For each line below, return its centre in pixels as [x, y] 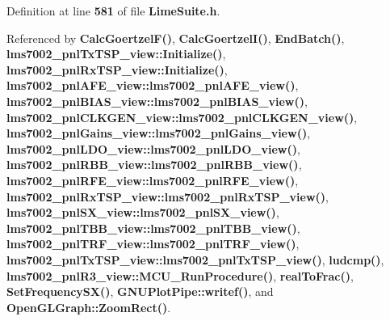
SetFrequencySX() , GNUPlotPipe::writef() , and [140, 291]
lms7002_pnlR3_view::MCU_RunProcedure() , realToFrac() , [180, 275]
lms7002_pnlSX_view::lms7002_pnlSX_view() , [143, 212]
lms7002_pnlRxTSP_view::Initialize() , [117, 69]
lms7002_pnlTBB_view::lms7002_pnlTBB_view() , [153, 228]
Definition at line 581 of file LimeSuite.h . [113, 11]
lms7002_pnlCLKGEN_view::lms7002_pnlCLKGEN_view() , [182, 117]
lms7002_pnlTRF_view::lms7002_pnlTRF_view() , [153, 244]
